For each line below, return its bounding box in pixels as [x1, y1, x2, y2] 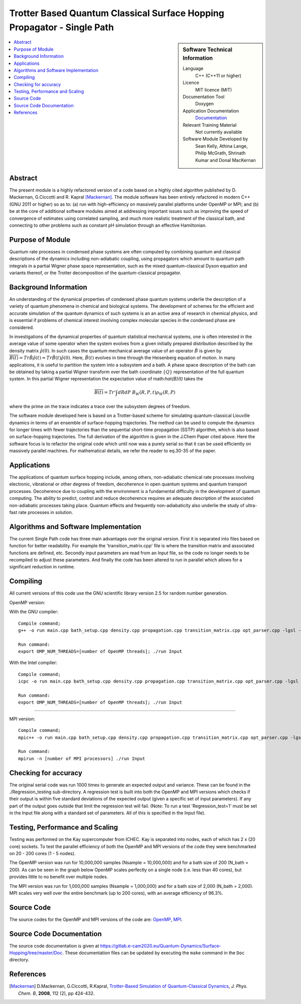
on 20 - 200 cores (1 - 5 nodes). [9, 850, 76, 856]
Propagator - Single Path [9, 22, 114, 33]
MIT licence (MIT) [195, 87, 232, 93]
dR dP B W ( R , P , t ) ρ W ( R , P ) [117, 390, 176, 397]
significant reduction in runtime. [9, 564, 75, 570]
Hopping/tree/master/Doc [9, 950, 63, 956]
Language [183, 65, 204, 71]
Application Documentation [183, 108, 239, 114]
